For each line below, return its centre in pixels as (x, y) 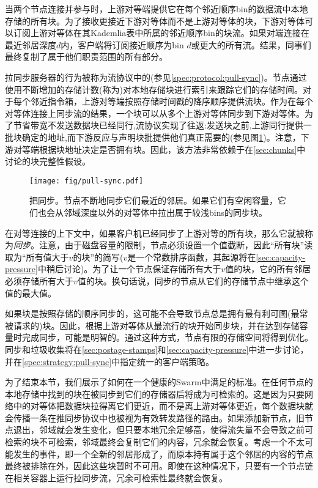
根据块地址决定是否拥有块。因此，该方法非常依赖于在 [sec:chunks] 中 (172, 149)
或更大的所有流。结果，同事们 (251, 44)
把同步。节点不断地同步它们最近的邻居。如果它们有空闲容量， (153, 200)
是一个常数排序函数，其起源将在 (192, 257)
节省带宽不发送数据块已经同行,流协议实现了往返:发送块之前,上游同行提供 (158, 125)
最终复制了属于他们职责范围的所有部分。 (86, 57)
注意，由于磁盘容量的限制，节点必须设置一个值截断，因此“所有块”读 (176, 245)
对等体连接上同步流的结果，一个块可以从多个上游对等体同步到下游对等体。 (155, 113)
